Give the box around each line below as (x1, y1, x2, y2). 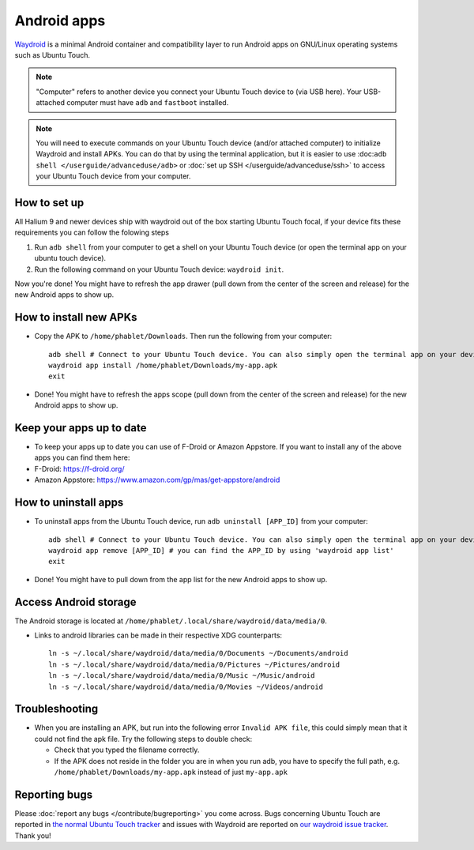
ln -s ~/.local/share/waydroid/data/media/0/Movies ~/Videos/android (48, 682, 324, 691)
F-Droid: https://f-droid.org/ (34, 464, 125, 473)
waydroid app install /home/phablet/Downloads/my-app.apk (48, 361, 278, 370)
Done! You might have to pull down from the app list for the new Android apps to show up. (34, 574, 328, 584)
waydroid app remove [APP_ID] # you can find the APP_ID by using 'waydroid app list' (48, 546, 394, 555)
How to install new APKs (14, 310, 137, 324)
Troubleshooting (14, 702, 99, 716)
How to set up (14, 196, 85, 209)
